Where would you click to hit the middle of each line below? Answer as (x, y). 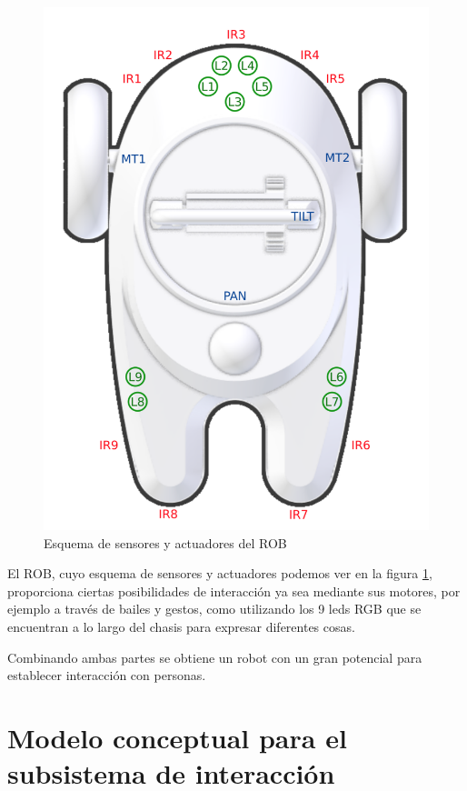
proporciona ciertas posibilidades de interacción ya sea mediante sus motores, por (234, 591)
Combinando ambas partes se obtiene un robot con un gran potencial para (215, 657)
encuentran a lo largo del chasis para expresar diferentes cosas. (181, 627)
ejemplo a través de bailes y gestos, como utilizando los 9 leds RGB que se (214, 609)
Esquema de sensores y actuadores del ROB (165, 542)
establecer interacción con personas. (107, 675)
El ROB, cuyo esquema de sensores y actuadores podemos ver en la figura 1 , (220, 573)
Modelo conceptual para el (177, 737)
